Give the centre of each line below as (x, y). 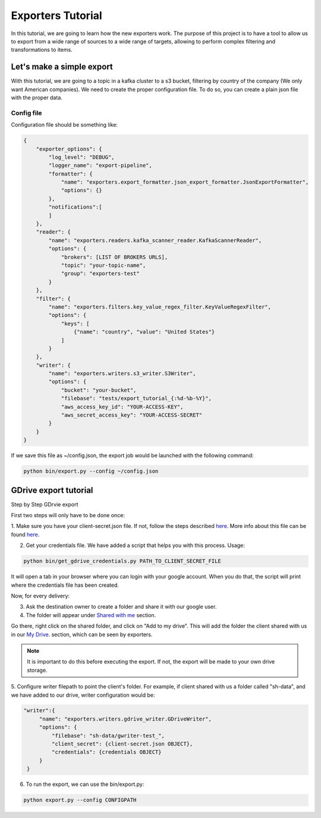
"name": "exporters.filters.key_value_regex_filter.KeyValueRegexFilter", (160, 307)
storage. (37, 670)
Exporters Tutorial (56, 15)
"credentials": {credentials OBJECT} (106, 752)
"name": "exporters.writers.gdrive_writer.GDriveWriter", (125, 719)
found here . (25, 534)
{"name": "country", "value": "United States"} (144, 332)
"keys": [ (75, 323)
